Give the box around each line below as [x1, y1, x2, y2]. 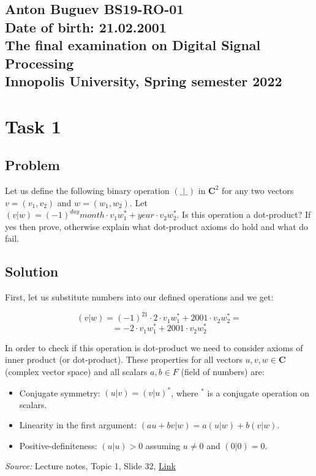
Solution [5, 262, 59, 281]
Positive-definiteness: [19, 439, 97, 452]
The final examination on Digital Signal [5, 35, 261, 54]
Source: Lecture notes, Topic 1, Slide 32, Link [5, 459, 176, 472]
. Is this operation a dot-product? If [176, 208, 311, 221]
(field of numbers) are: [181, 365, 265, 377]
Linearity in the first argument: [19, 418, 137, 431]
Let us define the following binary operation [5, 184, 170, 196]
